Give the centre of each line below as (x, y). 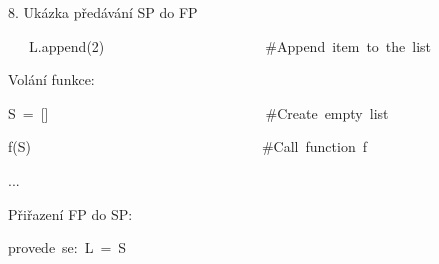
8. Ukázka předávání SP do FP (103, 12)
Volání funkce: (51, 79)
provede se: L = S (67, 247)
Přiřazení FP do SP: (70, 213)
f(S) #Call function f (187, 146)
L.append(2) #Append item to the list (230, 45)
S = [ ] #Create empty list (198, 112)
